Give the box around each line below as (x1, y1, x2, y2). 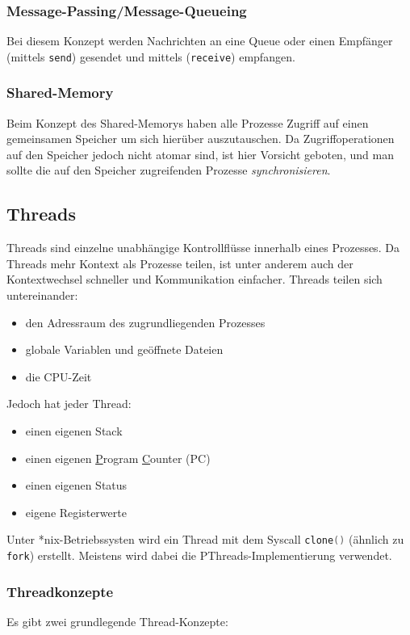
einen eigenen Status (25, 477, 128, 494)
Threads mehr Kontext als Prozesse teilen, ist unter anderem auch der (6, 254, 354, 271)
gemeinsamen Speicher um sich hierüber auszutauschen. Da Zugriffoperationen (6, 130, 395, 147)
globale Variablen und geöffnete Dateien (25, 341, 224, 358)
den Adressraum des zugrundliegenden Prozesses (25, 313, 266, 330)
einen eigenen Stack (25, 423, 123, 439)
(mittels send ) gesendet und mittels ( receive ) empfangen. (6, 48, 295, 65)
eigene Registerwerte (25, 503, 127, 520)
